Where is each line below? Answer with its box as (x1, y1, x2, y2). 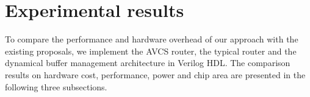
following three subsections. (5, 80, 107, 93)
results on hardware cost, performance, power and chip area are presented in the (5, 68, 306, 81)
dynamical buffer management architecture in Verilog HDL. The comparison (5, 56, 290, 69)
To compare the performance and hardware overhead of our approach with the (5, 33, 298, 45)
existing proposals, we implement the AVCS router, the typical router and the (5, 44, 297, 57)
